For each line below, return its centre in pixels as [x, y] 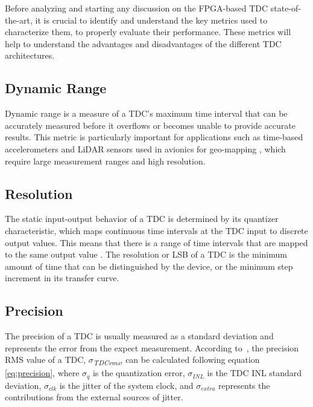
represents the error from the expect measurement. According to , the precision [152, 347]
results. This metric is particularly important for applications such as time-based [154, 137]
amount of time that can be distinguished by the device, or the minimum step [149, 266]
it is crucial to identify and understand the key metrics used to [151, 20]
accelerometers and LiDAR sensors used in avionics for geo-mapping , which [145, 148]
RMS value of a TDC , [46, 360]
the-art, [19, 20]
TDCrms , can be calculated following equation [176, 360]
